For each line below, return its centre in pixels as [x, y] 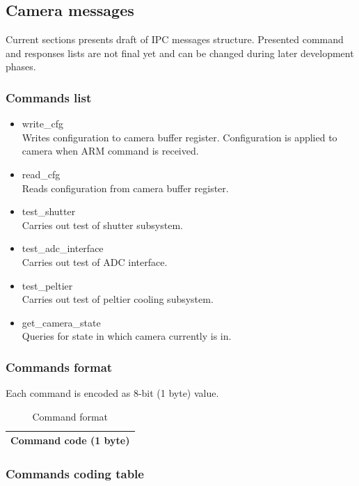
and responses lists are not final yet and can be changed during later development [180, 53]
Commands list [49, 97]
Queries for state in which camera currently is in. [127, 336]
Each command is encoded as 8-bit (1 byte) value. [112, 393]
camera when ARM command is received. [110, 151]
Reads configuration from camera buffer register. [125, 188]
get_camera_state [61, 322]
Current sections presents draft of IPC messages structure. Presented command [175, 39]
